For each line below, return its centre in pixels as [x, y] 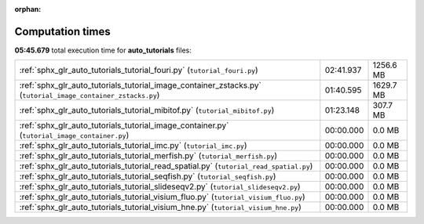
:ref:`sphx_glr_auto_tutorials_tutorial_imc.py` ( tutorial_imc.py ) [133, 146]
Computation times [62, 31]
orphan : [28, 9]
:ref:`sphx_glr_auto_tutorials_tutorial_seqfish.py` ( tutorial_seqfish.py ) [148, 176]
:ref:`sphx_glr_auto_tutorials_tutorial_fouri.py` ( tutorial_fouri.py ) [139, 70]
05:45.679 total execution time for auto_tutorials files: [103, 50]
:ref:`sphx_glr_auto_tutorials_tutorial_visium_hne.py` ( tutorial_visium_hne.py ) [160, 208]
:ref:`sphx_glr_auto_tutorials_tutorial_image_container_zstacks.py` [141, 85]
